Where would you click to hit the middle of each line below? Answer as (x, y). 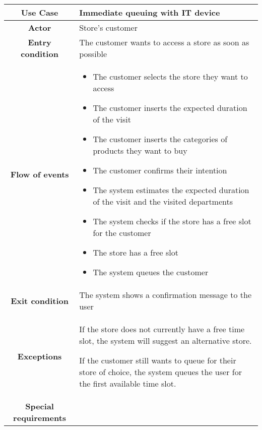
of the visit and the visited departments (163, 201)
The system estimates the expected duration (171, 190)
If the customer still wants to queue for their (158, 360)
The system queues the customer (151, 272)
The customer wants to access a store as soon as (164, 42)
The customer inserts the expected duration (170, 108)
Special (40, 406)
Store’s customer (108, 27)
